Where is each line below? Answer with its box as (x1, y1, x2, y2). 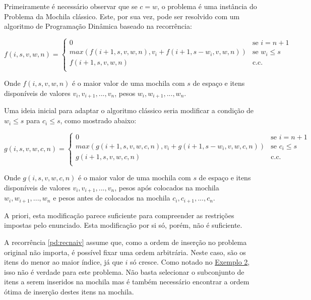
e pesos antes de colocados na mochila (53, 192, 170, 203)
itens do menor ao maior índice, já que (4, 257, 123, 267)
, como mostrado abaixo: (60, 115, 137, 126)
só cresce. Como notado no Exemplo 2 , (130, 257, 250, 267)
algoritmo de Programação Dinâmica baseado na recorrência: (4, 21, 192, 31)
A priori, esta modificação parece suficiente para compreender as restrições (4, 210, 234, 220)
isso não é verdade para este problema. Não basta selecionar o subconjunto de (4, 266, 244, 277)
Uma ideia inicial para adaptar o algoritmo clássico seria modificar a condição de (4, 105, 254, 116)
